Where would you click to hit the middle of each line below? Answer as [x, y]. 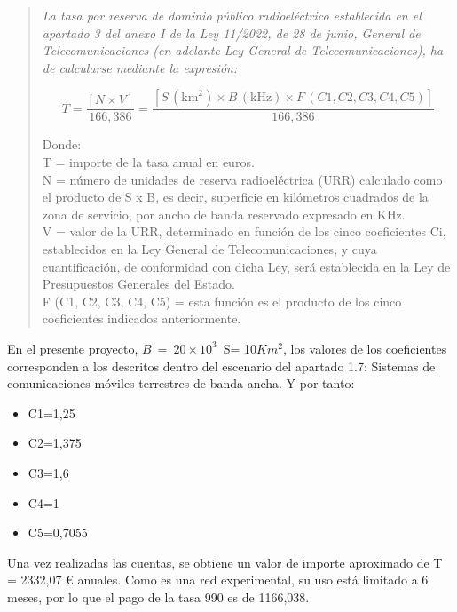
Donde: [62, 144]
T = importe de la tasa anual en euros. [148, 162]
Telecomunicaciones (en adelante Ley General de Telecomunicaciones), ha [243, 50]
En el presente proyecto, [73, 348]
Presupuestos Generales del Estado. [138, 284]
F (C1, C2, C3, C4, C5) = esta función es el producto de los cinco [222, 301]
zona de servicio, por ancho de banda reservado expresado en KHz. [224, 214]
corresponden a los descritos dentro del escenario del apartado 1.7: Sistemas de [221, 366]
